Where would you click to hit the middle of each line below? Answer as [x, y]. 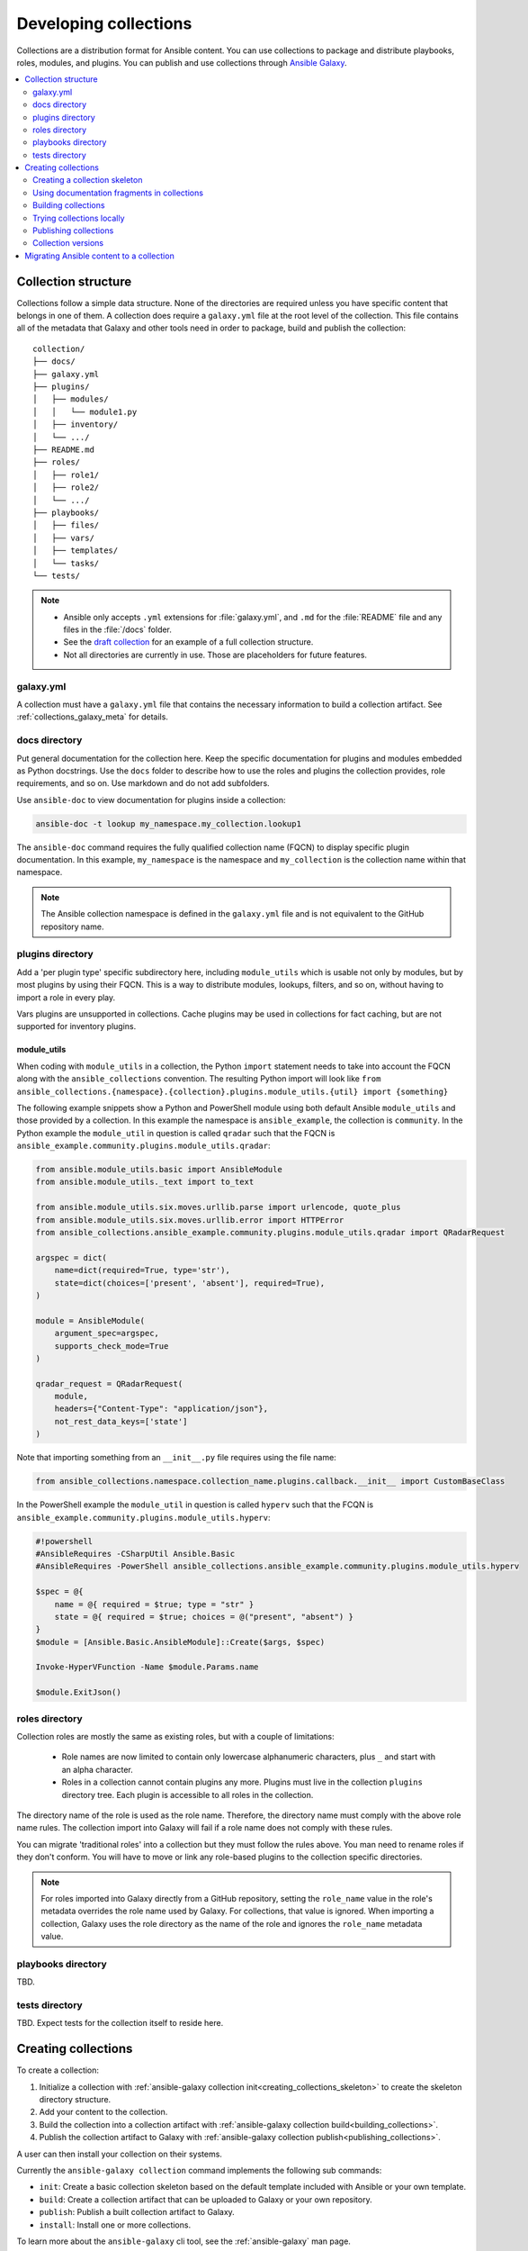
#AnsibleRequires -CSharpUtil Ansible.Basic [135, 1554]
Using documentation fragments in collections [118, 193]
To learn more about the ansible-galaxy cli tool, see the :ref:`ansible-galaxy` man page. [183, 2241]
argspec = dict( [72, 1257]
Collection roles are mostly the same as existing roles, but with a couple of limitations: [175, 1736]
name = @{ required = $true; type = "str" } [154, 1604]
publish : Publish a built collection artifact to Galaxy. [137, 2212]
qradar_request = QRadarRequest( [109, 1383]
